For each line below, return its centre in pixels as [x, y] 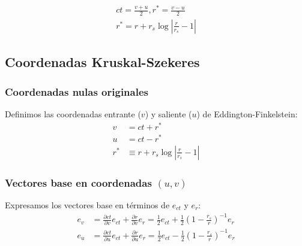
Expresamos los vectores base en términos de [87, 205]
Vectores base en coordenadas [78, 182]
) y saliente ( [168, 113]
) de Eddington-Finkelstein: [247, 113]
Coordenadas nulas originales [77, 91]
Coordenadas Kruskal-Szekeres [102, 62]
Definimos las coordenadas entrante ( [73, 113]
